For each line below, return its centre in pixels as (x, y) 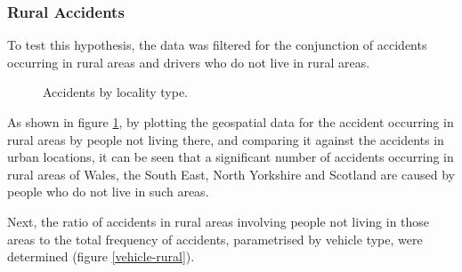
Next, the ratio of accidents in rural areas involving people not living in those (219, 221)
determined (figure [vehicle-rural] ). (101, 256)
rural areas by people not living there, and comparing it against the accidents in (226, 139)
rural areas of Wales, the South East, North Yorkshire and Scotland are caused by (231, 174)
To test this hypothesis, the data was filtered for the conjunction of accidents (217, 45)
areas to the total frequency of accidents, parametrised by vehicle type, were (215, 239)
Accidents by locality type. (116, 92)
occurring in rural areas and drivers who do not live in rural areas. (189, 62)
